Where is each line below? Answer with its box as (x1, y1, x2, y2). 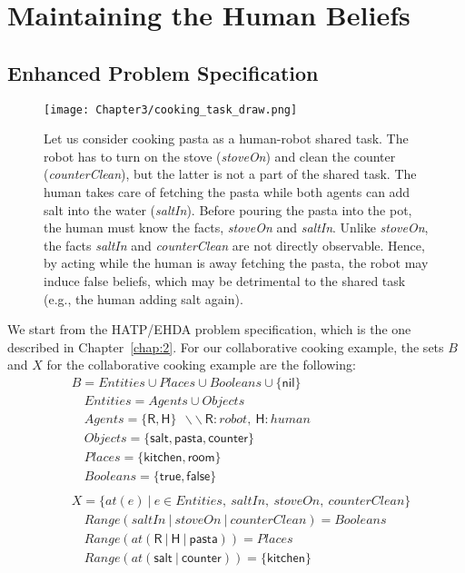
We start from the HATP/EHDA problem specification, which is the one (7, 320, 411, 339)
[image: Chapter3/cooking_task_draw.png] (44, 103, 298, 116)
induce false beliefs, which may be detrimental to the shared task (44, 271, 406, 290)
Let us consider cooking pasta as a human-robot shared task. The (44, 129, 409, 148)
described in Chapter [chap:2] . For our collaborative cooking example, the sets (7, 337, 444, 356)
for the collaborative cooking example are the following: (46, 355, 356, 374)
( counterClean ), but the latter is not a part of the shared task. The (44, 164, 417, 183)
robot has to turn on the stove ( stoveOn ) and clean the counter (44, 146, 396, 165)
